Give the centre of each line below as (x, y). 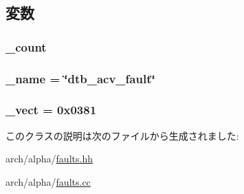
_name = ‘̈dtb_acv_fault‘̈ (80, 78)
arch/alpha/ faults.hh (49, 159)
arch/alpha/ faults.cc (48, 181)
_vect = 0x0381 (51, 110)
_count (26, 46)
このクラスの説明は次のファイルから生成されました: (122, 135)
